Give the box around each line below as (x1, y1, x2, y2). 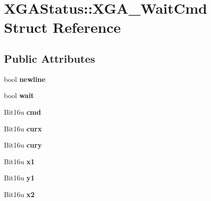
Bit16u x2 (4, 189, 35, 199)
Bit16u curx (4, 123, 42, 133)
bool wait (4, 90, 34, 100)
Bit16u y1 (4, 173, 35, 183)
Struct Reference (4, 17, 121, 37)
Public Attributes (4, 50, 95, 66)
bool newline (4, 74, 46, 84)
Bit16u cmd (4, 106, 41, 117)
